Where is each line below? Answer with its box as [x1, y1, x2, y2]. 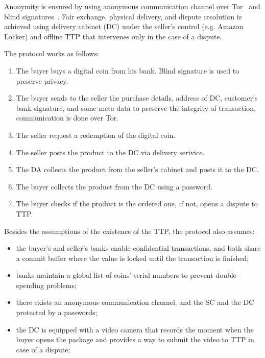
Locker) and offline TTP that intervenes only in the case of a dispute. [4, 31, 222, 41]
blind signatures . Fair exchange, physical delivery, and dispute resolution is [4, 11, 242, 21]
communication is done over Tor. [16, 112, 119, 123]
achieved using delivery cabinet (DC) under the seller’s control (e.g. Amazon [4, 21, 244, 32]
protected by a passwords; [16, 307, 98, 318]
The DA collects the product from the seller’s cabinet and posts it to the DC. [16, 164, 259, 175]
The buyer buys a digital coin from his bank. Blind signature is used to [16, 65, 239, 76]
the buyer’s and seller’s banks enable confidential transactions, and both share [16, 243, 261, 253]
